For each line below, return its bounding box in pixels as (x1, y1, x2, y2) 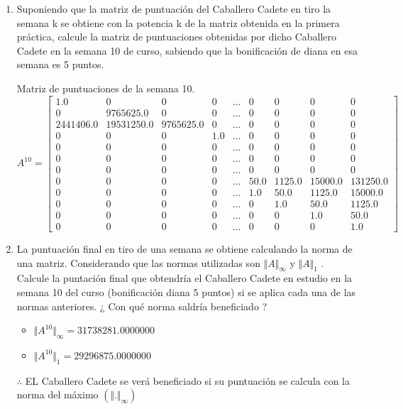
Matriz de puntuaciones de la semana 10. (16, 80, 195, 95)
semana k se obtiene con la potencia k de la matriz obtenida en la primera (16, 15, 340, 30)
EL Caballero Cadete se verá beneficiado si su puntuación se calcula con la (25, 373, 350, 388)
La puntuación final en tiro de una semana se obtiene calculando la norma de (16, 241, 353, 256)
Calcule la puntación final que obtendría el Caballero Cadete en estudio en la (16, 271, 353, 285)
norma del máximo (16, 387, 99, 402)
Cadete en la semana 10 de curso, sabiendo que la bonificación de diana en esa (16, 43, 358, 58)
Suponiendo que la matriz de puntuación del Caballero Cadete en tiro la (16, 1, 331, 16)
